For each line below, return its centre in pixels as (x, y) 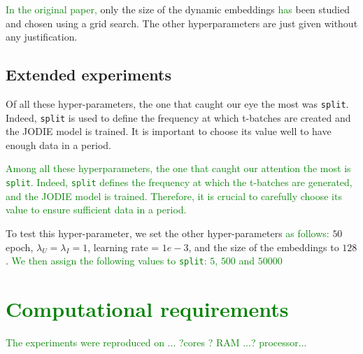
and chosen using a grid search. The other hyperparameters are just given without (182, 23)
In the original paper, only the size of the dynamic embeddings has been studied (178, 9)
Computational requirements (147, 308)
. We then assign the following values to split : (106, 261)
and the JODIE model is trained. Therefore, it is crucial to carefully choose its (174, 196)
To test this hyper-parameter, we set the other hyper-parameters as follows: (168, 233)
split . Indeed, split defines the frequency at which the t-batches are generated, (179, 182)
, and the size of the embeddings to (264, 247)
